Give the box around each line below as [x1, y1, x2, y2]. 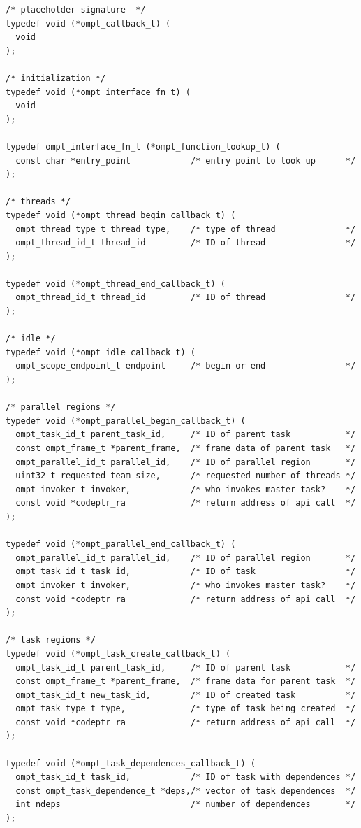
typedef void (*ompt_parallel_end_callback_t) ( [6, 539, 236, 550]
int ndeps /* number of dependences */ [15, 799, 356, 810]
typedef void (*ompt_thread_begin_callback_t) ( [6, 210, 236, 220]
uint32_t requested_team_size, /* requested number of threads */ [15, 471, 356, 481]
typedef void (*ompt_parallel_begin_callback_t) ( [6, 415, 246, 426]
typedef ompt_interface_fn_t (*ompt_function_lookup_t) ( [6, 141, 281, 152]
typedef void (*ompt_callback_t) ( [6, 18, 171, 29]
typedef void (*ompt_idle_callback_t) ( [6, 347, 196, 357]
